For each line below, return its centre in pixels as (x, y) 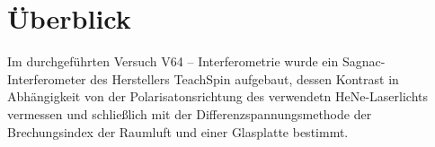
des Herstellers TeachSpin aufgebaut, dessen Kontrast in (244, 78)
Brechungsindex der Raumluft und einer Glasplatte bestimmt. (178, 131)
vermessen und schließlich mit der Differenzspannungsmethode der (190, 113)
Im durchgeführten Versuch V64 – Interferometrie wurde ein (173, 61)
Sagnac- (364, 61)
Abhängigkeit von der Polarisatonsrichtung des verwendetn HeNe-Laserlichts (218, 96)
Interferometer (47, 78)
